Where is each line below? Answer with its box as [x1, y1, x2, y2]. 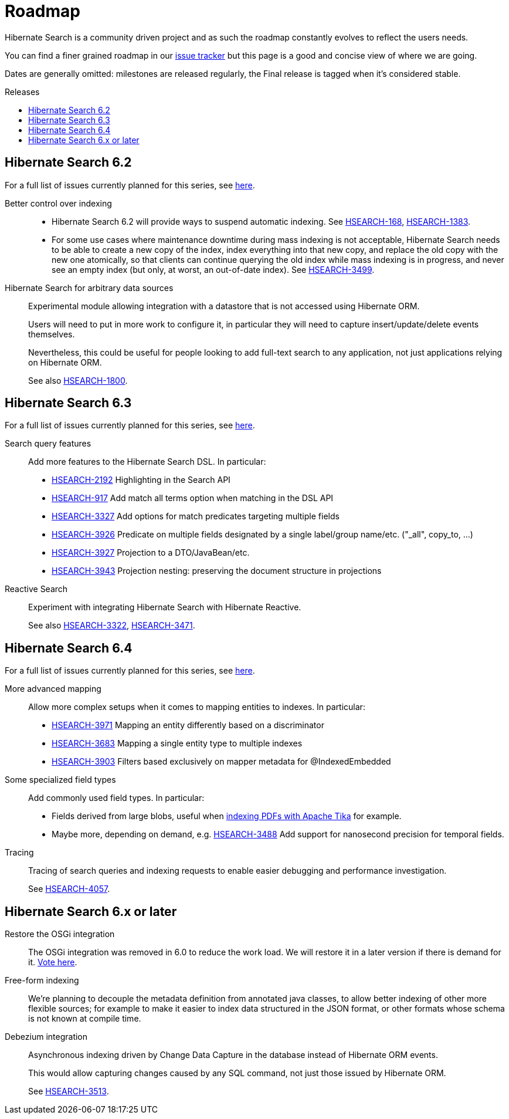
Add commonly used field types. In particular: [28, 793, 205, 803]
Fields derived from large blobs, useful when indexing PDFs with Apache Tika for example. [52, 811, 402, 821]
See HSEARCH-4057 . [28, 884, 110, 894]
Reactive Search [5, 584, 68, 594]
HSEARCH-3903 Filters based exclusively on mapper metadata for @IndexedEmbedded [52, 756, 391, 767]
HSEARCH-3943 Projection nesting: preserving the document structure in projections [52, 566, 382, 576]
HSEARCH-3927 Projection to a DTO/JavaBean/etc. [52, 547, 250, 558]
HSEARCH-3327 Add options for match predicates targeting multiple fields [52, 511, 340, 522]
